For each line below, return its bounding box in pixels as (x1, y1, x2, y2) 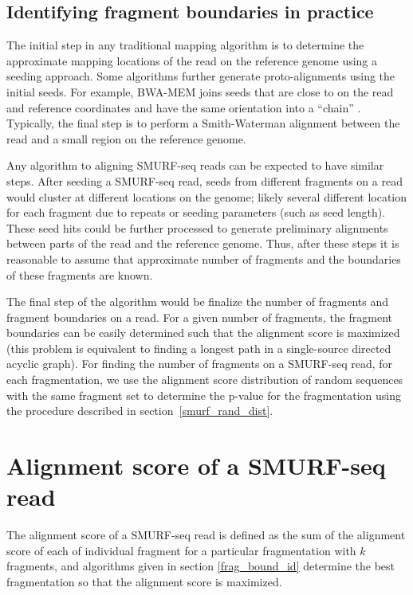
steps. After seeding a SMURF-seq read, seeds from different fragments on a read (6, 172, 403, 189)
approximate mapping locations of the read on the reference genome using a (6, 52, 378, 69)
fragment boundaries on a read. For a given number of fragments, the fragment (6, 308, 393, 325)
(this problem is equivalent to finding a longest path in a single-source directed (6, 339, 391, 356)
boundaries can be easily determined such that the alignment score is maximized (6, 324, 400, 341)
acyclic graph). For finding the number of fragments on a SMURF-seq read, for (6, 355, 393, 372)
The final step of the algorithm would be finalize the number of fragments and (6, 293, 389, 310)
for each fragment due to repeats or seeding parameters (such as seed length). (6, 204, 386, 221)
